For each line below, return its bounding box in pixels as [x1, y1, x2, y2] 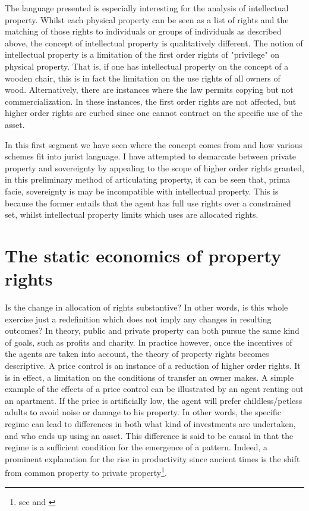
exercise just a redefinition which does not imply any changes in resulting [5, 312, 272, 325]
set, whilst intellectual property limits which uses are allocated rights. [5, 208, 258, 221]
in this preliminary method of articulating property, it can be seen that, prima [5, 173, 291, 186]
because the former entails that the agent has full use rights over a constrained [5, 196, 291, 209]
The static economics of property [5, 243, 282, 267]
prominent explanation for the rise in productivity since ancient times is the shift [5, 452, 300, 465]
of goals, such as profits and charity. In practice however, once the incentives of [5, 336, 292, 348]
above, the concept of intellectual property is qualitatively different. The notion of [5, 36, 303, 49]
